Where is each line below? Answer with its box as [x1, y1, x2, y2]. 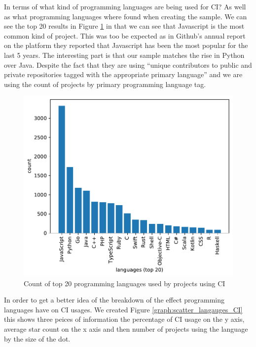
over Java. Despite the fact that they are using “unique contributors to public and [4, 59, 252, 70]
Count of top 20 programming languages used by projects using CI [24, 278, 225, 288]
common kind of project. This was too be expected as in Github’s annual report [4, 30, 246, 41]
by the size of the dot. [4, 333, 71, 344]
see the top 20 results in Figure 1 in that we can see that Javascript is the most [4, 21, 245, 31]
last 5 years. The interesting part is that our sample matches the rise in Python [4, 49, 245, 60]
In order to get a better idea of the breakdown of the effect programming [4, 295, 225, 305]
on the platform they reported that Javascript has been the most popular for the [4, 40, 248, 50]
